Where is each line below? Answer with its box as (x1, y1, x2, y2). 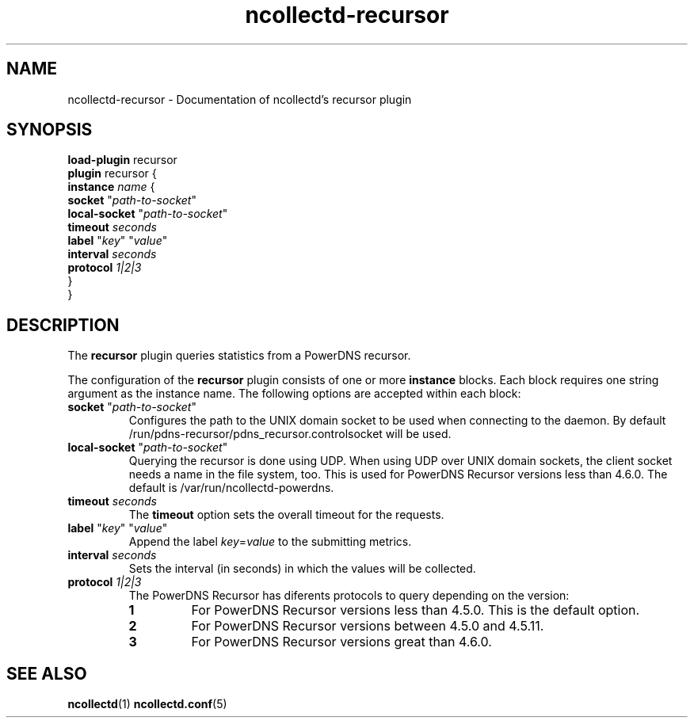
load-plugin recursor (67, 153, 177, 167)
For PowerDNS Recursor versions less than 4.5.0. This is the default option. (191, 602, 640, 619)
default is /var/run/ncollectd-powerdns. (128, 481, 334, 495)
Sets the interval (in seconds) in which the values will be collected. (128, 562, 476, 576)
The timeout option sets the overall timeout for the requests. (128, 508, 444, 522)
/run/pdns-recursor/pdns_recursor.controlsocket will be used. (128, 427, 452, 441)
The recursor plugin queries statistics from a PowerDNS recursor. (67, 349, 411, 363)
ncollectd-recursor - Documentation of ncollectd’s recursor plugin (67, 92, 412, 106)
